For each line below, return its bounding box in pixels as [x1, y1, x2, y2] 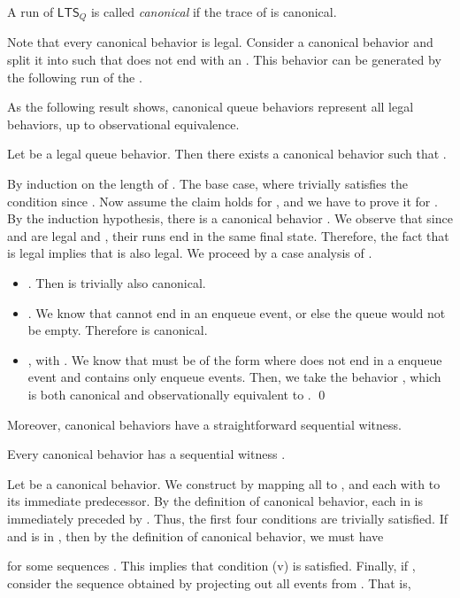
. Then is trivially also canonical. [27, 273, 206, 291]
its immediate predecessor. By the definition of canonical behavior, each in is [7, 492, 423, 510]
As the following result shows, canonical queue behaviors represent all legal [7, 97, 414, 116]
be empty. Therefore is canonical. [27, 321, 208, 339]
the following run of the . [7, 67, 142, 86]
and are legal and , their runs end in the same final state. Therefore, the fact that [7, 226, 449, 245]
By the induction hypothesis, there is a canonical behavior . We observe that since [7, 209, 453, 228]
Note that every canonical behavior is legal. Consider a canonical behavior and [7, 33, 433, 51]
